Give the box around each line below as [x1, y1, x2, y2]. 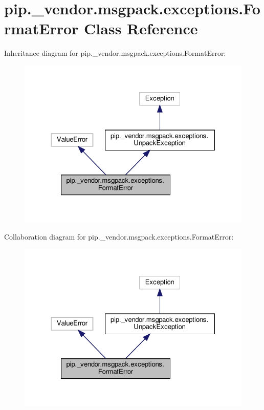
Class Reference [84, 18, 198, 39]
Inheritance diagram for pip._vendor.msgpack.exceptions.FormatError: [4, 48, 226, 58]
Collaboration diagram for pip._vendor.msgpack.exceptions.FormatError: [4, 231, 234, 242]
